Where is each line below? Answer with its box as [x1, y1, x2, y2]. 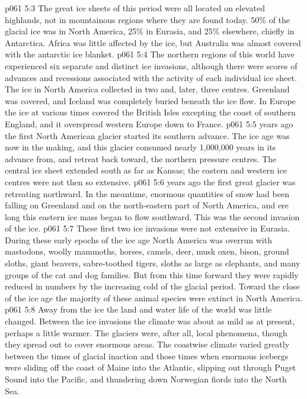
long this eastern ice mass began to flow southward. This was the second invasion [5, 210, 300, 223]
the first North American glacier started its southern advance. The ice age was [5, 129, 290, 141]
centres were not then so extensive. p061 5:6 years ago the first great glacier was [5, 175, 296, 188]
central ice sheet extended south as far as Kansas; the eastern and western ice [5, 164, 287, 176]
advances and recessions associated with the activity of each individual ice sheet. [5, 71, 297, 83]
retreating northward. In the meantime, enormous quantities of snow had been [5, 187, 289, 199]
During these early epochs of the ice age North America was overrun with [5, 233, 272, 246]
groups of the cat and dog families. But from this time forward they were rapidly [5, 268, 299, 281]
